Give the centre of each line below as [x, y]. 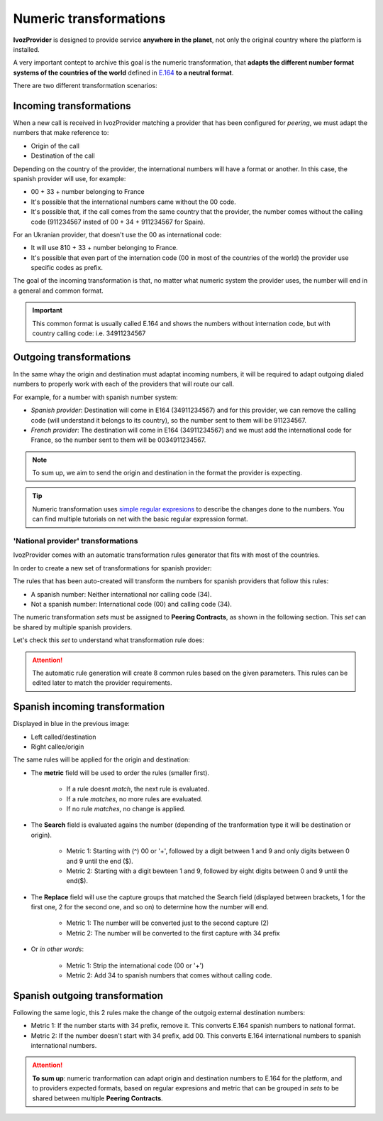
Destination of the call [63, 156]
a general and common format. [58, 291]
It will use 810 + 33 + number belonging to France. [105, 248]
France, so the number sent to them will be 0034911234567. [118, 440]
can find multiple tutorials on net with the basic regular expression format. [140, 519]
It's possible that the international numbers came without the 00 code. [134, 202]
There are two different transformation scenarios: [85, 86]
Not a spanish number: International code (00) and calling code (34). [131, 604]
